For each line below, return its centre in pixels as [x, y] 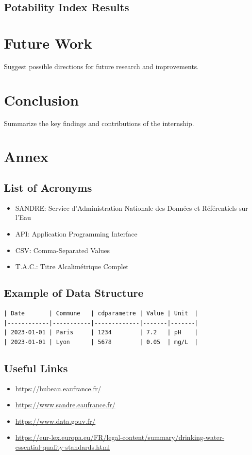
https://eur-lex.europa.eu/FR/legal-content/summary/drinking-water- [120, 437]
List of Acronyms [48, 187]
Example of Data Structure [74, 293]
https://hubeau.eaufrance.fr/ [58, 388]
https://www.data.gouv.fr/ [55, 421]
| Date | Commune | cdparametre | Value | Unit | [101, 313]
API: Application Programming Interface [76, 233]
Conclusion [42, 100]
